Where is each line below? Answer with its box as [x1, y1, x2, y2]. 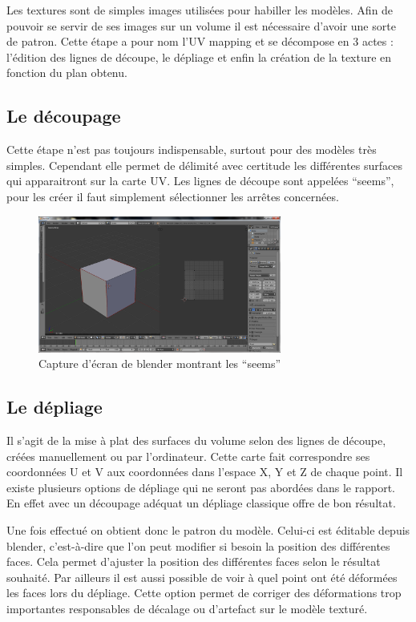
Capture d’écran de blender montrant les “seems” [38, 355, 281, 372]
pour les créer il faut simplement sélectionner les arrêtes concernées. [6, 188, 339, 204]
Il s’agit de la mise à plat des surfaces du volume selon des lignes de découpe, [6, 432, 386, 448]
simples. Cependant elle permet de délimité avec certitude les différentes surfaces [6, 156, 403, 173]
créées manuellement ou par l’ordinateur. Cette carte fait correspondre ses [6, 447, 370, 464]
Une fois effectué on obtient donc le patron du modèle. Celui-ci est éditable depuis [6, 521, 410, 538]
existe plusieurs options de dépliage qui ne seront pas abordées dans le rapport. [6, 479, 395, 495]
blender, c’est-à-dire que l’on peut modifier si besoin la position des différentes [6, 537, 390, 554]
